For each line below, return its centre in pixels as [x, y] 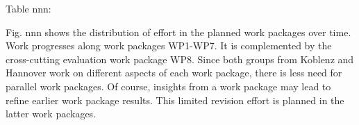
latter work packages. [51, 114]
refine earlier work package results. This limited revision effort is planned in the [175, 100]
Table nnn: [28, 8]
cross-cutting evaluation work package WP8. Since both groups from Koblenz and [180, 59]
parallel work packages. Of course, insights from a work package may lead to [168, 86]
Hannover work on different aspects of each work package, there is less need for [174, 73]
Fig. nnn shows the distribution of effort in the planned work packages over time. [178, 32]
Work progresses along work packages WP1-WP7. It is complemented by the [169, 45]
